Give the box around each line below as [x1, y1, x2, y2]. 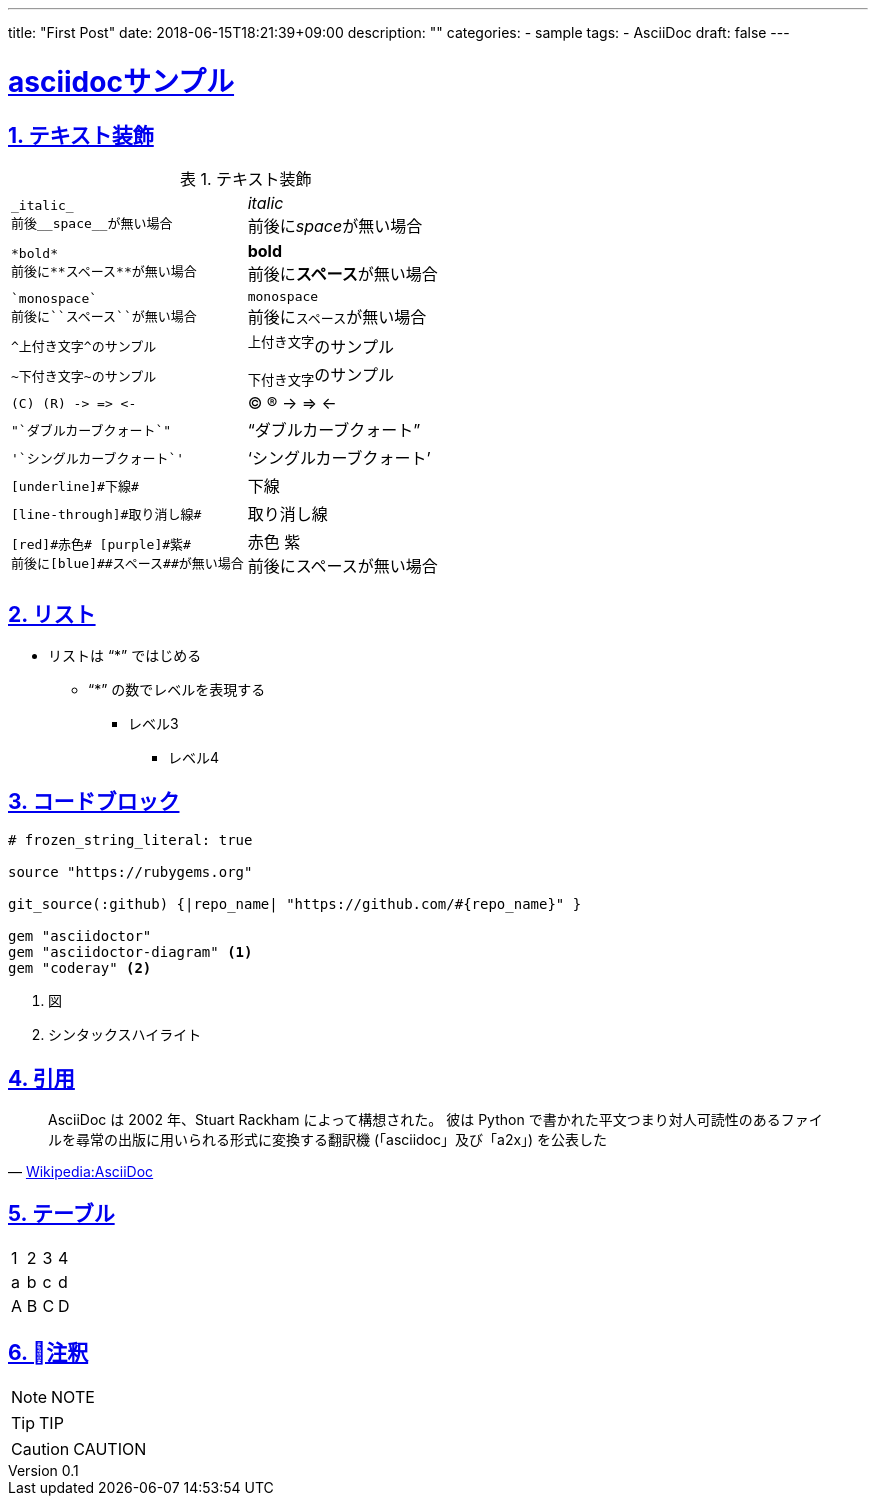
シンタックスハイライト [48, 1026, 202, 1044]
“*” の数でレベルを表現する [88, 681, 266, 699]
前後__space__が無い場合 [11, 215, 173, 231]
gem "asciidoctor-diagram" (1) [8, 944, 253, 961]
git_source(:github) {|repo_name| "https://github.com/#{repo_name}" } [8, 896, 582, 913]
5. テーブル [8, 1201, 115, 1227]
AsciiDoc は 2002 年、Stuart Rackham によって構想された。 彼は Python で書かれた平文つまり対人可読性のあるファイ [48, 1110, 823, 1128]
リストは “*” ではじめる [48, 647, 202, 665]
